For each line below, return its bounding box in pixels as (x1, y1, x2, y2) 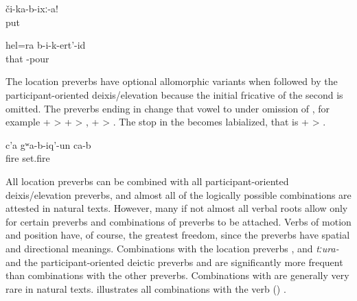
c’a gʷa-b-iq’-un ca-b (5, 137, 91, 152)
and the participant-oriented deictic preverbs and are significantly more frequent (5, 254, 343, 269)
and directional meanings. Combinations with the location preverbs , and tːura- (5, 241, 339, 255)
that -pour (5, 51, 49, 65)
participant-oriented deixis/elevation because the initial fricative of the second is (5, 87, 343, 101)
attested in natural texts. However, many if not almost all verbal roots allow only (5, 201, 348, 215)
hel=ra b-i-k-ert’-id (5, 38, 86, 52)
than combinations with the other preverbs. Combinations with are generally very (5, 268, 349, 282)
